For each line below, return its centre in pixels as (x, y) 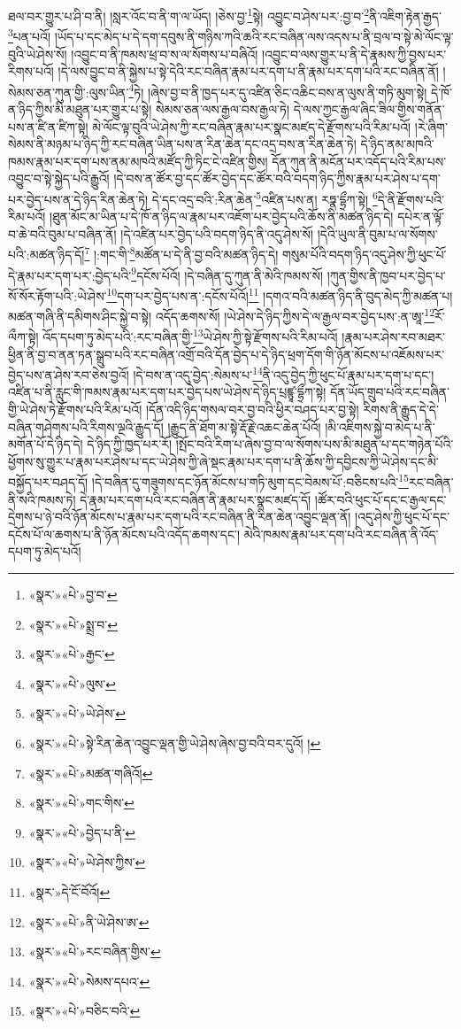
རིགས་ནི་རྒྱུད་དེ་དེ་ (401, 410)
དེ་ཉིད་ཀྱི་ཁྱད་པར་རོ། (130, 444)
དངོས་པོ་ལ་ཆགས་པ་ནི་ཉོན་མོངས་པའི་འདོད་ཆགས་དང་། (124, 534)
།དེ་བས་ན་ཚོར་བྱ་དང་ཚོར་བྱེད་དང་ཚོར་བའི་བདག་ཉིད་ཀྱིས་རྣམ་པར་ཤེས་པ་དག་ (277, 178)
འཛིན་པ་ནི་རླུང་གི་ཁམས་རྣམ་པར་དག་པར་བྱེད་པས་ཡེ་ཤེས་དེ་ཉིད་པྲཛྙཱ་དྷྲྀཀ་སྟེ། (167, 392)
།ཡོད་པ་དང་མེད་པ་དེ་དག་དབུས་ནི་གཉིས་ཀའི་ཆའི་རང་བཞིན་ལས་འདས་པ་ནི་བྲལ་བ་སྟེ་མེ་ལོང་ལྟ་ (254, 36)
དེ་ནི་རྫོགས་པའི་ (411, 199)
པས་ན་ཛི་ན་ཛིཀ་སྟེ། (48, 126)
